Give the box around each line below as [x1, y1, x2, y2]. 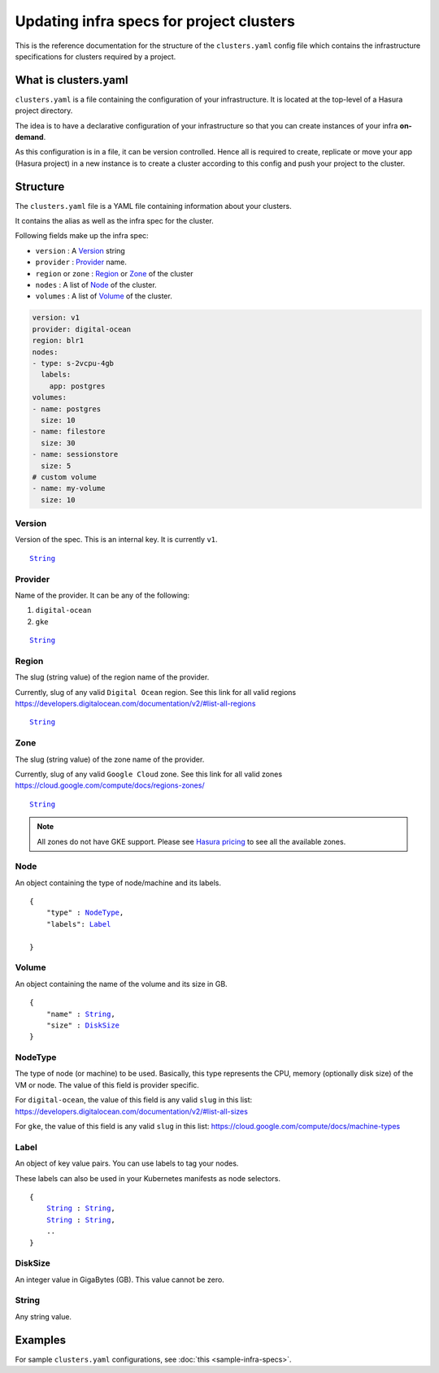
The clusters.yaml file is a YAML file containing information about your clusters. [15, 201, 292, 211]
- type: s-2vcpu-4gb [32, 358, 114, 367]
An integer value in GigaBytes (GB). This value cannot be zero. [15, 1275, 225, 1284]
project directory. [15, 106, 73, 115]
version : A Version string [35, 245, 125, 255]
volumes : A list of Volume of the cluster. [35, 291, 172, 301]
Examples [15, 1333, 67, 1347]
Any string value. [15, 1311, 72, 1321]
